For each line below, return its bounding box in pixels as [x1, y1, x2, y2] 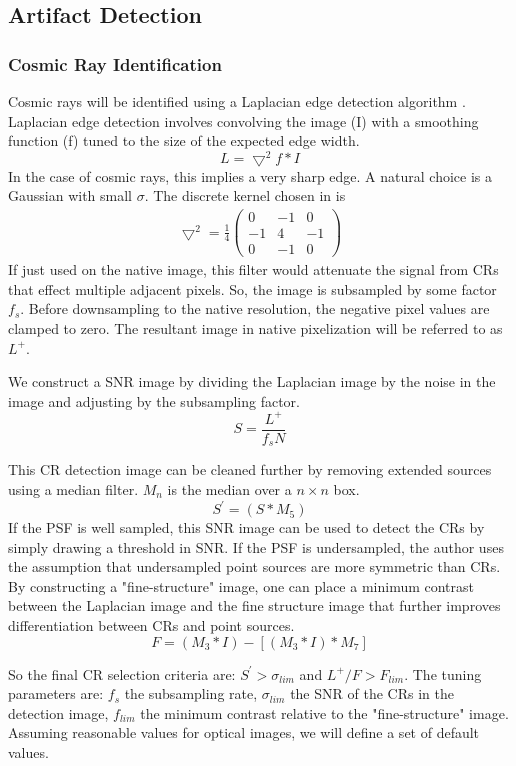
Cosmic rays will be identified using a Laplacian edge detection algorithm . [8, 91, 466, 111]
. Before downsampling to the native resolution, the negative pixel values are [20, 298, 490, 319]
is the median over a [167, 479, 292, 499]
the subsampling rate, [124, 683, 258, 704]
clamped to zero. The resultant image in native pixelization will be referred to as [8, 318, 503, 339]
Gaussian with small [8, 185, 132, 206]
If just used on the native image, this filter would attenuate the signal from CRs [8, 259, 499, 280]
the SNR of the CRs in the [290, 683, 454, 704]
